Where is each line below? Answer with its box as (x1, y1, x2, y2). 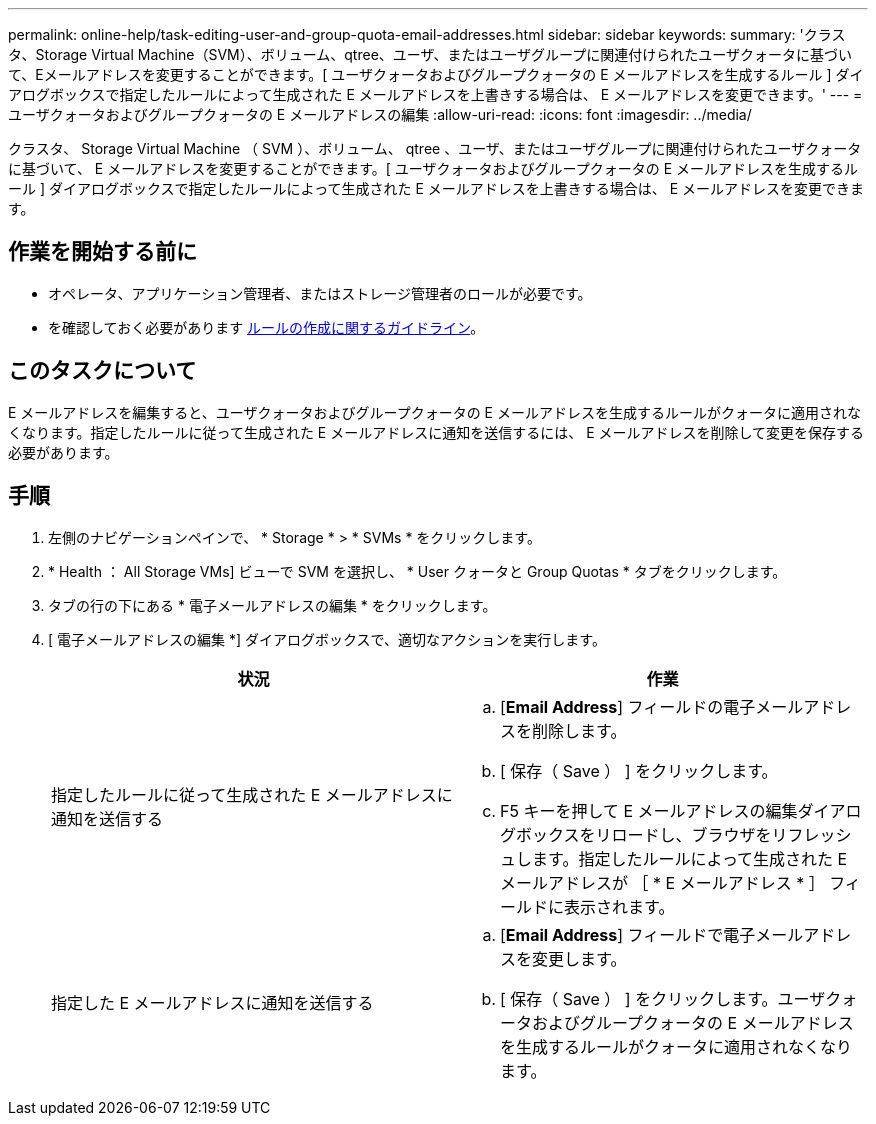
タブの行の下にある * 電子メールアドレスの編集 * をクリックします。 (48, 596, 497, 614)
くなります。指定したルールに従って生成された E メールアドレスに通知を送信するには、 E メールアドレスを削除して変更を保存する (8, 423, 865, 441)
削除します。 (532, 720, 627, 741)
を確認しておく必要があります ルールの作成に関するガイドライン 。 (48, 318, 485, 336)
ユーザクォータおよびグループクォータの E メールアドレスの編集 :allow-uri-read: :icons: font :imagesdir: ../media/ (8, 106, 752, 123)
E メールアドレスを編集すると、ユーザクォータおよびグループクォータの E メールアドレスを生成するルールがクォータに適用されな (8, 403, 861, 421)
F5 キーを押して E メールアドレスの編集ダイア (500, 800, 846, 821)
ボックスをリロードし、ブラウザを (516, 824, 772, 845)
